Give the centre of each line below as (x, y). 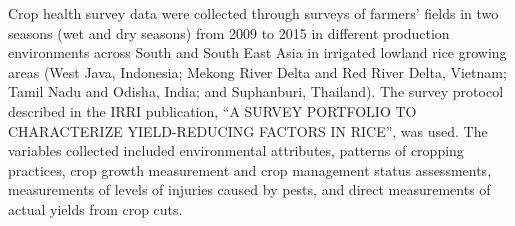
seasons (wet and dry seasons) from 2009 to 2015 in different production (229, 32)
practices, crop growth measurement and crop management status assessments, (250, 169)
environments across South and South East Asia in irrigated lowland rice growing (257, 52)
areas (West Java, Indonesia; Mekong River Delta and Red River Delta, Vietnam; (257, 71)
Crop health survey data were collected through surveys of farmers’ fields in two (253, 13)
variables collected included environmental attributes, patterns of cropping (236, 150)
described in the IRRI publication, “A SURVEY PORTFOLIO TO (212, 110)
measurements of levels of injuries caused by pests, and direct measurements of (249, 189)
